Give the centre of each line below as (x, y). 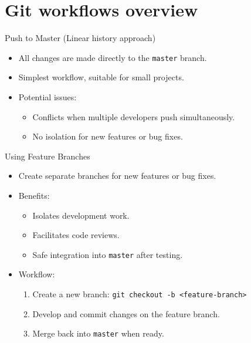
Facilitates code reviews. (76, 235)
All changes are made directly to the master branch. (113, 57)
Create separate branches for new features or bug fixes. (117, 176)
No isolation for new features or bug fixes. (108, 136)
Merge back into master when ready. (98, 333)
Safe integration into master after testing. (108, 254)
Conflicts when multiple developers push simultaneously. (134, 116)
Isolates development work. (81, 215)
